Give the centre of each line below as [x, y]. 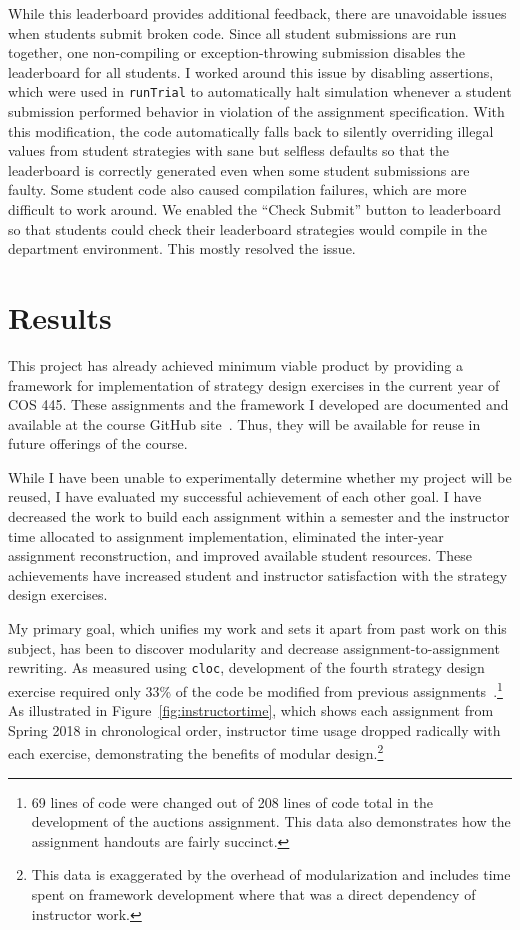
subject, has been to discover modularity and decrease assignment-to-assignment [254, 647]
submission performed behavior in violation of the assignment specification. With [256, 111]
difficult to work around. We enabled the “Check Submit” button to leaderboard [254, 209]
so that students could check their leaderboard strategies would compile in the [247, 228]
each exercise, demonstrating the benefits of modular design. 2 [196, 751]
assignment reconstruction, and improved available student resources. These [240, 555]
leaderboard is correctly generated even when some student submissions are [239, 169]
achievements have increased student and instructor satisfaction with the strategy [258, 574]
